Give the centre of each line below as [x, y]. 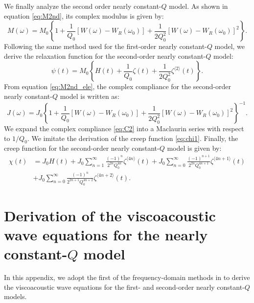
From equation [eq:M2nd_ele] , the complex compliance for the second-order [117, 86]
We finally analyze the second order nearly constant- [83, 6]
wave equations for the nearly [106, 234]
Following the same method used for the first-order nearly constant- [105, 46]
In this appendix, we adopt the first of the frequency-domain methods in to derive [127, 277]
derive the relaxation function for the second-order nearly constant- [105, 56]
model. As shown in [198, 6]
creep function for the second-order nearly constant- [82, 148]
